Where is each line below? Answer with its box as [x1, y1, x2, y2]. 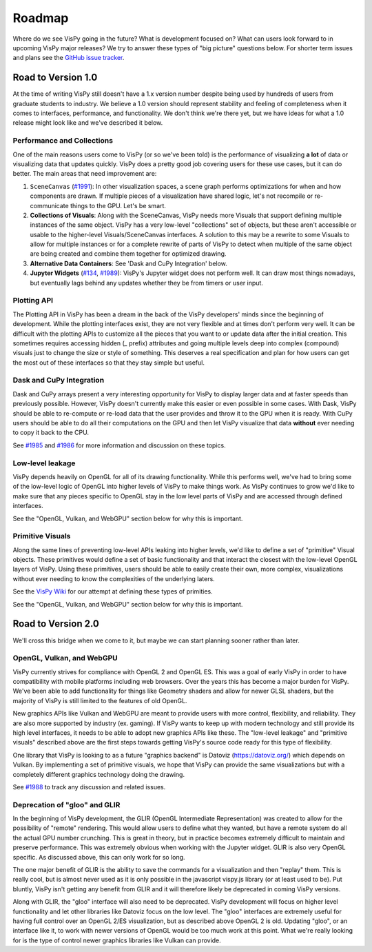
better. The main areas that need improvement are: [12, 170, 157, 178]
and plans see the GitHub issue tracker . [12, 54, 125, 62]
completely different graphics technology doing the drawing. [12, 770, 185, 778]
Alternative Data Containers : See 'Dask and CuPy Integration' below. [30, 259, 227, 267]
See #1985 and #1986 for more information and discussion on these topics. [12, 441, 227, 449]
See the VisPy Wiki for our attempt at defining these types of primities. [12, 587, 213, 596]
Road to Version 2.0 [12, 618, 99, 630]
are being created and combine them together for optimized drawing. [30, 250, 227, 258]
